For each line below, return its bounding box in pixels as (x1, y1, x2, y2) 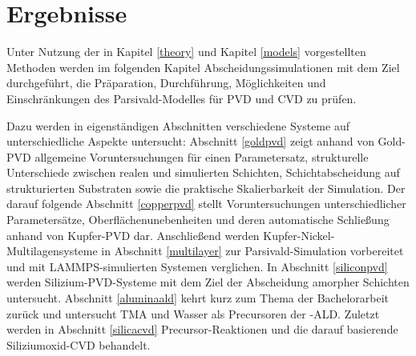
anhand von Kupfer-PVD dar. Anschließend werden (6, 226, 260, 243)
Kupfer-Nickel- (263, 226, 335, 243)
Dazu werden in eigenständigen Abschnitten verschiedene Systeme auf (6, 117, 349, 134)
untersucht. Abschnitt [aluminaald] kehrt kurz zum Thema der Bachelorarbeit (6, 290, 390, 306)
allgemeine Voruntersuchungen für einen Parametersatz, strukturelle (34, 148, 369, 165)
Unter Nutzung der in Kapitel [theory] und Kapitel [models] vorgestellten (6, 43, 366, 60)
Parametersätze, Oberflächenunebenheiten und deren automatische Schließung (6, 211, 390, 228)
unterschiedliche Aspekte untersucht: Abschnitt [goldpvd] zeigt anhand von (6, 133, 374, 150)
